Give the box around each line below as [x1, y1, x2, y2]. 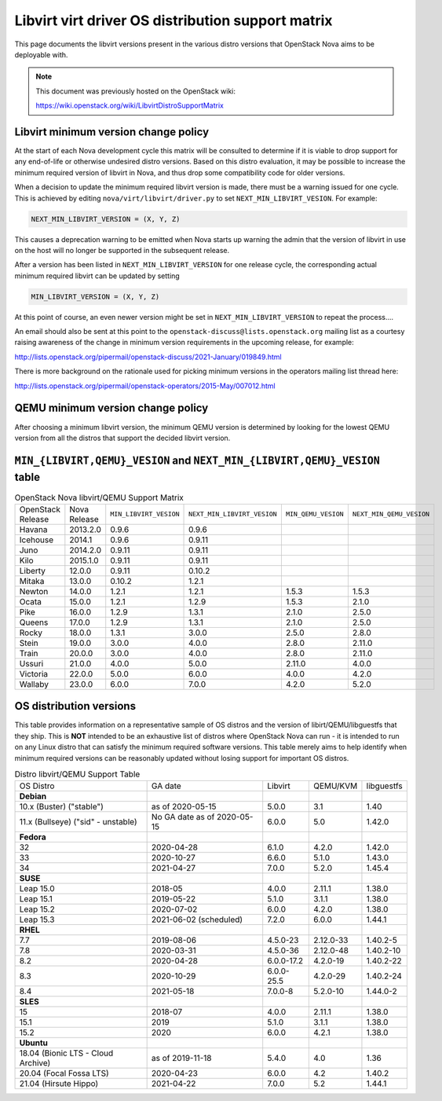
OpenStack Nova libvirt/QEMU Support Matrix [14, 492, 184, 503]
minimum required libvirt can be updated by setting [14, 271, 180, 281]
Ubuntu [19, 1037, 49, 1048]
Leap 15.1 [19, 894, 53, 905]
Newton [19, 585, 49, 596]
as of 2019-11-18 [151, 1053, 212, 1064]
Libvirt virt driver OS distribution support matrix [14, 12, 333, 29]
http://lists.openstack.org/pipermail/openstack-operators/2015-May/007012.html [14, 381, 276, 391]
